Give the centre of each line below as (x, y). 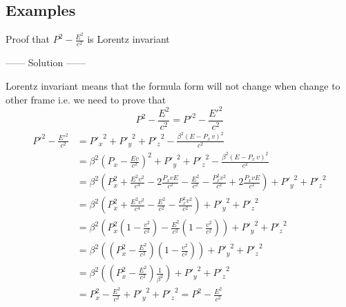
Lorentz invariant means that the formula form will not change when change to (173, 86)
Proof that (28, 39)
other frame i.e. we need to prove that (86, 99)
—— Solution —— (46, 62)
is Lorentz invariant (128, 39)
